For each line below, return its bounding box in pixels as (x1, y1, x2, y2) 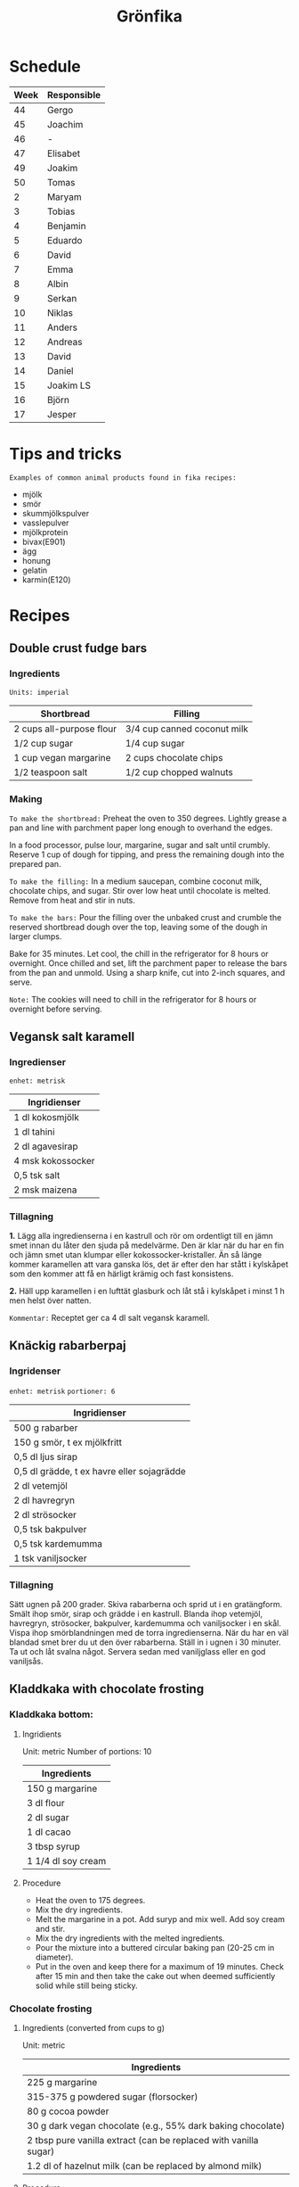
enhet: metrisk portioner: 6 (9, 1387, 116, 1396)
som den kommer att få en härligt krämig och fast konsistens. (9, 1268, 234, 1279)
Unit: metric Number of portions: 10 (21, 1745, 152, 1756)
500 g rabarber (13, 1421, 78, 1433)
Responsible (47, 88, 101, 101)
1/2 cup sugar (13, 737, 74, 749)
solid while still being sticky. (35, 1980, 138, 1991)
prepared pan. (9, 859, 61, 870)
